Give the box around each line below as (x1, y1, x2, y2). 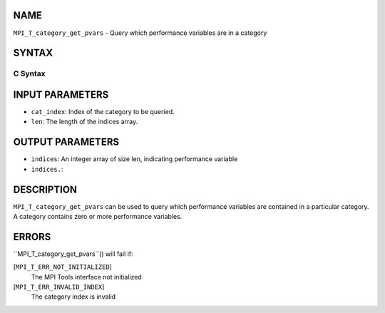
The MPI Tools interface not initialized (31, 272, 142, 281)
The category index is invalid (31, 292, 116, 301)
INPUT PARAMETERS (13, 88, 109, 101)
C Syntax (13, 68, 46, 78)
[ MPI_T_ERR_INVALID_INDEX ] (13, 282, 105, 292)
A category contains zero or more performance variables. (13, 212, 183, 220)
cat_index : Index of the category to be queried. (31, 108, 175, 116)
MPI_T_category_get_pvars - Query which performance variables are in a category (13, 29, 267, 37)
